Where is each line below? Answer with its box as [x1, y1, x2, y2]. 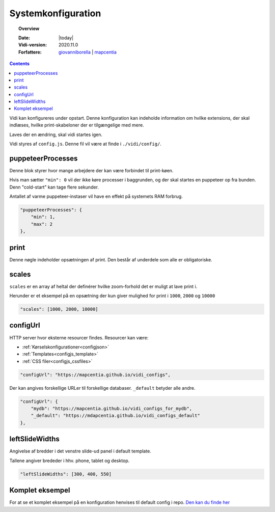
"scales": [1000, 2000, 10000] [20, 306, 99, 312]
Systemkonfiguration [9, 8, 101, 19]
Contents [9, 61, 30, 67]
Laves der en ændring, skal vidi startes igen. [9, 131, 103, 138]
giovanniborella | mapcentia [59, 49, 117, 55]
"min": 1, [31, 214, 56, 220]
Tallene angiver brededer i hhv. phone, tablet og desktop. [9, 457, 130, 464]
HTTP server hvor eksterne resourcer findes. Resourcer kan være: [9, 334, 149, 341]
